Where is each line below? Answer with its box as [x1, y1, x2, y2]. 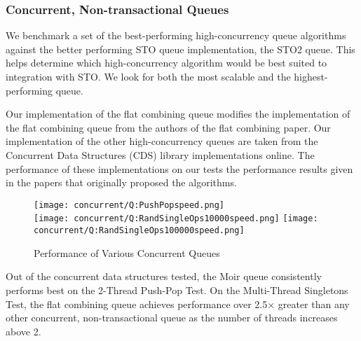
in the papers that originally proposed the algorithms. [6, 175, 237, 190]
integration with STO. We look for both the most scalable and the [6, 69, 291, 83]
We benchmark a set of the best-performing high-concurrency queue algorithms [6, 28, 346, 43]
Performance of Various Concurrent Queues [34, 245, 220, 260]
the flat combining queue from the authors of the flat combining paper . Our [6, 120, 331, 134]
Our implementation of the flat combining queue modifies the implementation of [6, 106, 350, 121]
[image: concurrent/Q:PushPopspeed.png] [34, 200, 225, 210]
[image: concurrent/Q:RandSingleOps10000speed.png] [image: [34, 214, 318, 224]
